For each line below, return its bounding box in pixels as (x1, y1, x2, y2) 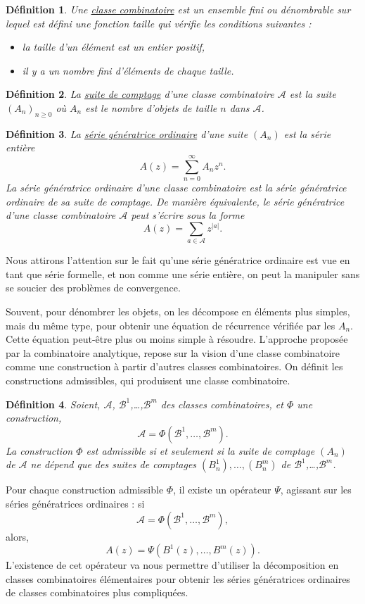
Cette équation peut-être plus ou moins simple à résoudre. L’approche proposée (6, 332, 348, 346)
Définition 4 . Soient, (6, 396, 101, 411)
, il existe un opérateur (173, 482, 271, 497)
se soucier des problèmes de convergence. (6, 280, 181, 295)
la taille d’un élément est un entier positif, (22, 39, 205, 54)
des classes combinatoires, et (160, 396, 283, 411)
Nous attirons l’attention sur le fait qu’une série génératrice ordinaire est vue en (6, 253, 350, 268)
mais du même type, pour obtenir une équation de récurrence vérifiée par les (6, 317, 335, 332)
